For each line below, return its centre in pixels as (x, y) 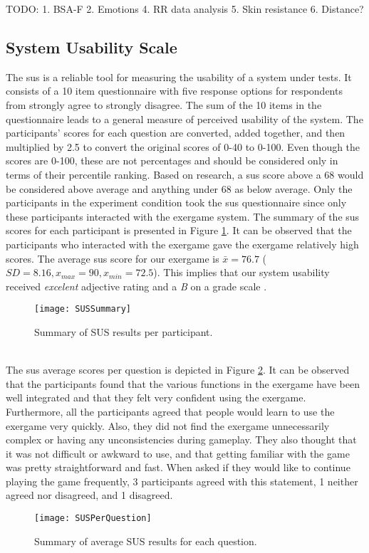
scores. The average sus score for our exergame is (113, 258)
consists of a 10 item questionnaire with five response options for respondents (174, 91)
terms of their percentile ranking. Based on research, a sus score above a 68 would (185, 174)
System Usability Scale (92, 47)
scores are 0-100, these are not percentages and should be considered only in (172, 160)
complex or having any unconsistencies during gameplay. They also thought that (181, 439)
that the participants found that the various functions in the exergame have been (183, 383)
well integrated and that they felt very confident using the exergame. (156, 397)
